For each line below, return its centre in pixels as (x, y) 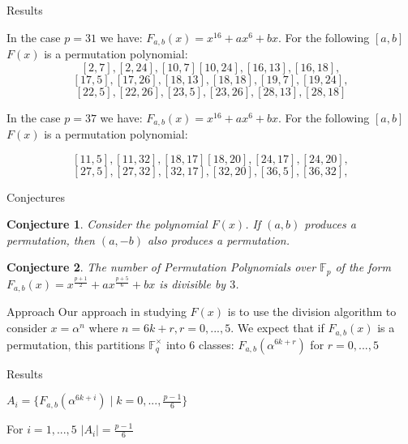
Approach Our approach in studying (97, 312)
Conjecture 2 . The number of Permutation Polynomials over (161, 267)
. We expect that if (277, 328)
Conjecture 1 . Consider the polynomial (107, 224)
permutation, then (51, 239)
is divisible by (193, 284)
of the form (363, 267)
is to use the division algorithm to (312, 312)
